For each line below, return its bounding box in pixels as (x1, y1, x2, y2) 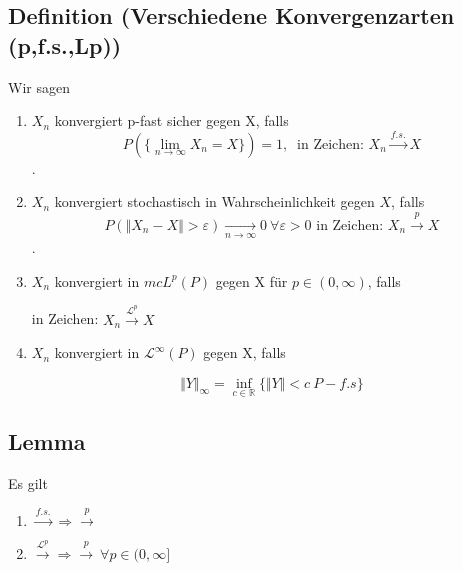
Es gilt (8, 473, 48, 494)
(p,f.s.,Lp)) (8, 29, 122, 60)
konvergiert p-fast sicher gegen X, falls (54, 110, 289, 131)
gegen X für (215, 270, 288, 291)
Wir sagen (8, 76, 70, 97)
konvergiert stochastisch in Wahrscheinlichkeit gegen (54, 191, 375, 212)
